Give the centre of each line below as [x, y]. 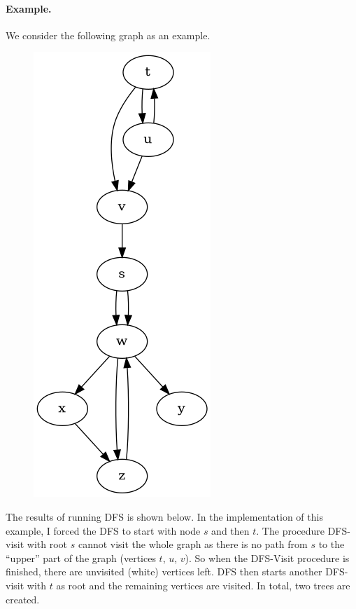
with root [47, 544]
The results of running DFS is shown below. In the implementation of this [164, 516]
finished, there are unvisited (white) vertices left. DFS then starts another [164, 572]
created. [23, 599]
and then [230, 530]
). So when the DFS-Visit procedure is [267, 557]
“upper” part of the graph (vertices [81, 557]
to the [332, 544]
